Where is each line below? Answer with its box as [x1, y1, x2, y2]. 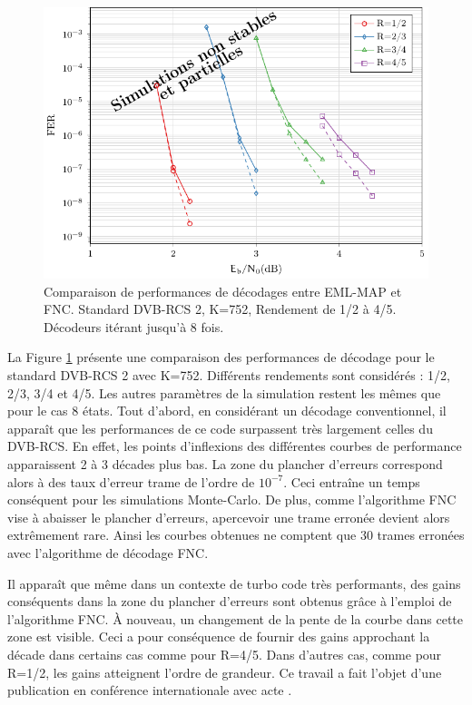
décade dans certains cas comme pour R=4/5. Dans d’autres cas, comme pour [7, 644, 442, 663]
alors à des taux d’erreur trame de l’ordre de [7, 472, 255, 491]
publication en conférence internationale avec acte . [7, 681, 292, 700]
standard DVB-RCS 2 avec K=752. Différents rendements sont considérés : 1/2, [7, 366, 450, 385]
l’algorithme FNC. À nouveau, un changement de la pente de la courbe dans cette [7, 609, 463, 628]
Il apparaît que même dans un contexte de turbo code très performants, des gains [7, 573, 461, 592]
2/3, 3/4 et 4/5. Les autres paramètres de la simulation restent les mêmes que [7, 383, 441, 402]
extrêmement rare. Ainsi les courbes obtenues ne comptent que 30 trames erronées [7, 525, 465, 544]
